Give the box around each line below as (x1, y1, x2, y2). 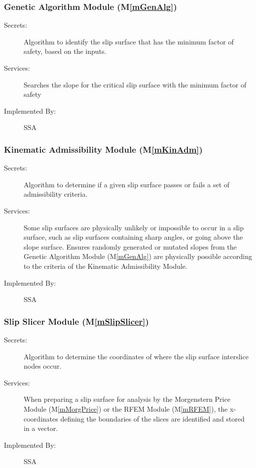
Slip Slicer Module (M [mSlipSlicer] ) (4, 315, 149, 327)
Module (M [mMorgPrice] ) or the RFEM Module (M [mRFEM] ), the (24, 403, 228, 414)
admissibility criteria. (24, 189, 88, 199)
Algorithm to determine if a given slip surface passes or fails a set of (24, 179, 230, 189)
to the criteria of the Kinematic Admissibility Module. (24, 260, 187, 271)
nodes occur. (24, 361, 62, 371)
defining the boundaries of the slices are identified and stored (60, 413, 245, 424)
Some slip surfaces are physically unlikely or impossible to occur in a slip (24, 222, 244, 232)
